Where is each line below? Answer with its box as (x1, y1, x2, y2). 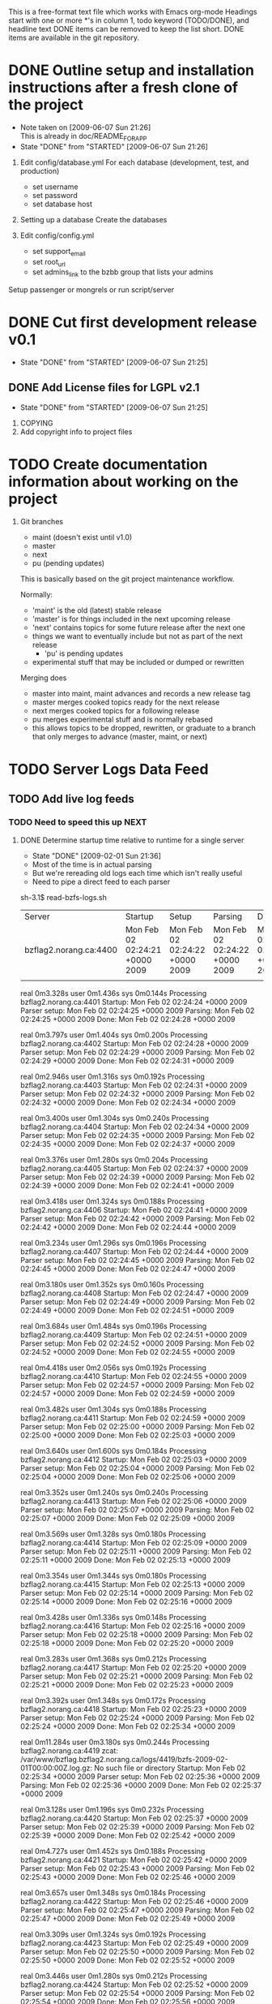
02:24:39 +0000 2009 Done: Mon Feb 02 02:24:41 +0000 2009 (19, 1180, 235, 1190)
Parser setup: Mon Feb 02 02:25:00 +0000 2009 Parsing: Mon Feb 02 (19, 1421, 255, 1431)
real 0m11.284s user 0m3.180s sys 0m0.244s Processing (19, 1737, 210, 1747)
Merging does (19, 673, 67, 683)
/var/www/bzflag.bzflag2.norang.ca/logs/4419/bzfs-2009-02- (19, 1754, 228, 1764)
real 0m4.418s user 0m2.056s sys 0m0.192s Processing (19, 1363, 206, 1373)
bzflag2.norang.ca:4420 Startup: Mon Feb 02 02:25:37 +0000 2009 (19, 1813, 249, 1823)
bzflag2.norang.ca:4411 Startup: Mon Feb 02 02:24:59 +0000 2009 (19, 1412, 245, 1423)
